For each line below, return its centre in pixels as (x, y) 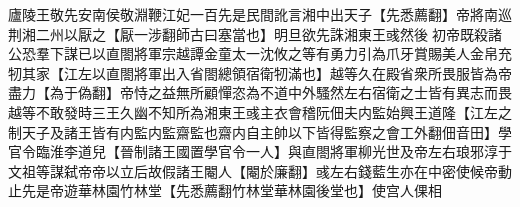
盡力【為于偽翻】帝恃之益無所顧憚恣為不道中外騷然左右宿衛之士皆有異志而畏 (260, 92)
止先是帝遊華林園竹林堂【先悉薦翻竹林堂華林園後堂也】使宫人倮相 (225, 190)
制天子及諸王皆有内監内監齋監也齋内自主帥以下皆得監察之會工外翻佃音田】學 (260, 131)
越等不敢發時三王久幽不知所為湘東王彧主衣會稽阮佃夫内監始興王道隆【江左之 (260, 111)
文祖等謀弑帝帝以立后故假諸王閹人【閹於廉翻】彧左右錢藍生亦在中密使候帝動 (260, 170)
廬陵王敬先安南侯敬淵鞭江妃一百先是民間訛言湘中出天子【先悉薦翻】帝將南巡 (260, 14)
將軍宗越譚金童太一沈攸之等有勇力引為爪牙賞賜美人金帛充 (322, 53)
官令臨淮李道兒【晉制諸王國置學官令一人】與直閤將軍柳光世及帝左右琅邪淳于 (260, 151)
